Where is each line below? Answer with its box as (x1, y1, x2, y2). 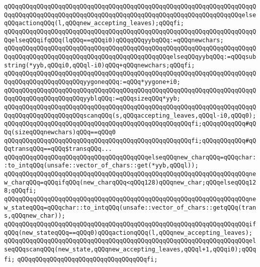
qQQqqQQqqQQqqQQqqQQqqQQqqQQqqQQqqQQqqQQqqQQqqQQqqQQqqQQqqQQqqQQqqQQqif (4, 221, 256, 228)
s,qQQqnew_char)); (4, 212, 65, 220)
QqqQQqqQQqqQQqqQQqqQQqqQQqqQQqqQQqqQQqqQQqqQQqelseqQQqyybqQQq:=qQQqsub (4, 53, 256, 60)
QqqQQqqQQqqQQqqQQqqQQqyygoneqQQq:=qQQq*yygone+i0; (4, 78, 181, 85)
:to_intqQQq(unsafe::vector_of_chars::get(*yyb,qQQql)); (4, 162, 199, 169)
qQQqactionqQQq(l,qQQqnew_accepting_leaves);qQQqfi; (4, 20, 184, 27)
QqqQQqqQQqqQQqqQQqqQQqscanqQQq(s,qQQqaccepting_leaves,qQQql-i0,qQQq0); (4, 112, 256, 119)
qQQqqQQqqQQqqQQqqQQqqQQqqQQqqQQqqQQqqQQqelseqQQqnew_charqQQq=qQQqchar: (4, 153, 256, 161)
